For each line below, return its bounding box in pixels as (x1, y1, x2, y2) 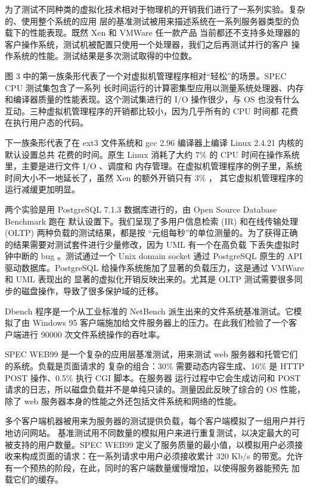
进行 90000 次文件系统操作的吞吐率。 (21, 328, 165, 340)
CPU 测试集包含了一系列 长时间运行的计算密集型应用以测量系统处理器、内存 (5, 81, 304, 94)
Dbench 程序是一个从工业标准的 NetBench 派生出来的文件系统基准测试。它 (5, 304, 294, 317)
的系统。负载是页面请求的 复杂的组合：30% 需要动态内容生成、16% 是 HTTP (5, 360, 305, 372)
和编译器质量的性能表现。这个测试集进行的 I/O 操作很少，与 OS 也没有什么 (5, 93, 300, 105)
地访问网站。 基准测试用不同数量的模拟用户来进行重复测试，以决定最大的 (5, 426, 292, 438)
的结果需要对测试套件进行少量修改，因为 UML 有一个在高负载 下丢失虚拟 (5, 238, 292, 250)
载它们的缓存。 (5, 473, 63, 485)
